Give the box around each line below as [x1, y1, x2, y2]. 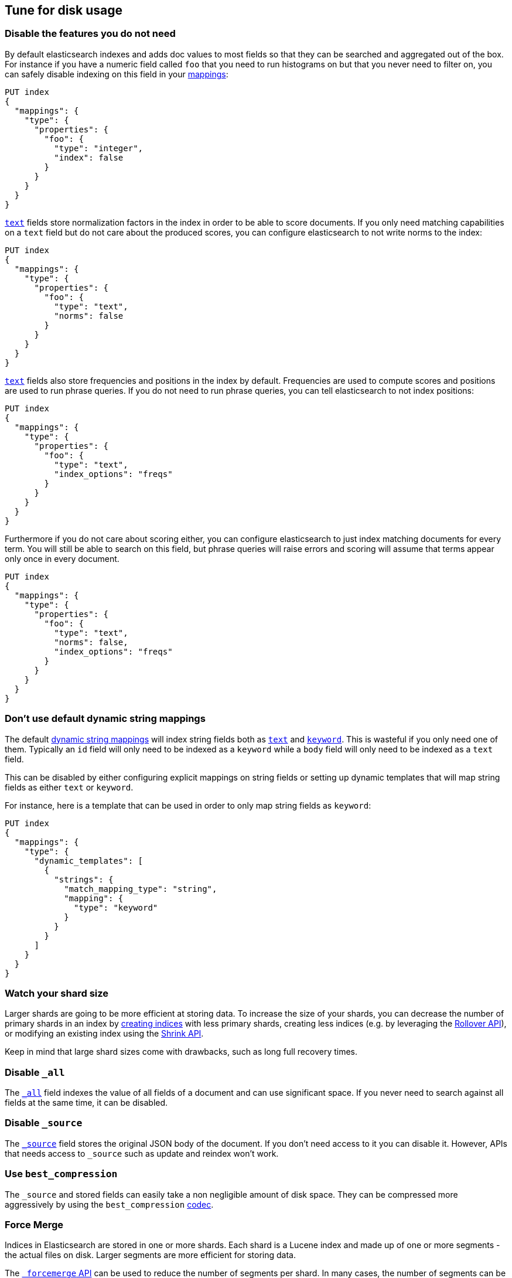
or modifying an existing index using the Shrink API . [5, 1028, 204, 1039]
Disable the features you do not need [5, 28, 176, 40]
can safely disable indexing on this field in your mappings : [5, 69, 228, 79]
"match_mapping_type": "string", [64, 884, 217, 894]
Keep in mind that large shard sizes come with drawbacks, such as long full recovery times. [5, 1047, 357, 1057]
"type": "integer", [54, 143, 144, 153]
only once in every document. [5, 553, 120, 564]
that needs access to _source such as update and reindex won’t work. [5, 1148, 279, 1158]
